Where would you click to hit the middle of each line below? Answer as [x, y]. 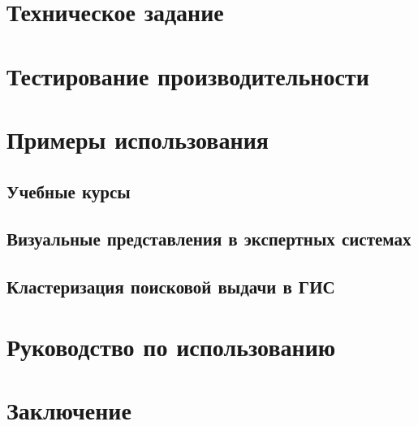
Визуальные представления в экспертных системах [209, 239]
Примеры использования [138, 139]
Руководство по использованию [171, 346]
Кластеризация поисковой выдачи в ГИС [171, 287]
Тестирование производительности [188, 75]
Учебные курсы [69, 191]
